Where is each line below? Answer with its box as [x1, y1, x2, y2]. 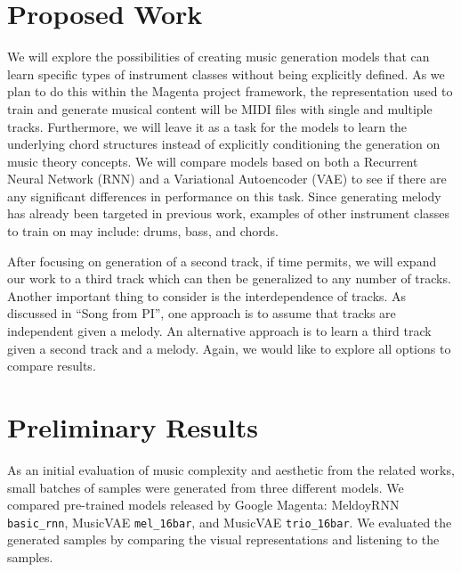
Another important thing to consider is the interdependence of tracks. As [7, 286, 407, 305]
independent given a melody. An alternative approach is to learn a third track [7, 322, 432, 340]
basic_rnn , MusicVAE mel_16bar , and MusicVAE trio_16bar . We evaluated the [7, 512, 452, 531]
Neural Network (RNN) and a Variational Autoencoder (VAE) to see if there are [7, 169, 447, 188]
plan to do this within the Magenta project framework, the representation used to [7, 82, 453, 101]
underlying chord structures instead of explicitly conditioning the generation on [7, 135, 441, 153]
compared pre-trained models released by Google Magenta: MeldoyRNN [7, 495, 400, 514]
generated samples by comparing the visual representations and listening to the [7, 530, 440, 549]
